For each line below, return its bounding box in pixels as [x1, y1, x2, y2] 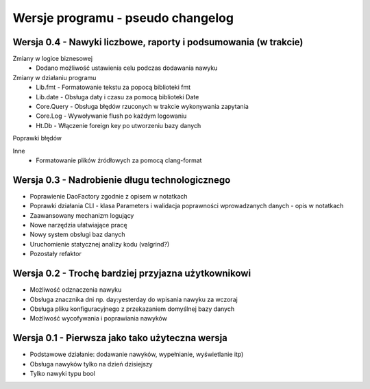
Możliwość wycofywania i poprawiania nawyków [29, 314, 168, 323]
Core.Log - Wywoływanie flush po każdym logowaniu [36, 112, 187, 120]
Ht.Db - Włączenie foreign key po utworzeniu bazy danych [36, 121, 201, 129]
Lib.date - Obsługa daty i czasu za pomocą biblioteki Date [36, 92, 199, 101]
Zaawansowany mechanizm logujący [29, 211, 134, 219]
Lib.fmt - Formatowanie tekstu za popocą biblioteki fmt [36, 83, 191, 92]
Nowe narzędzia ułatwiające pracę [29, 221, 127, 229]
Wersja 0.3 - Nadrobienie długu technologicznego [12, 174, 231, 186]
